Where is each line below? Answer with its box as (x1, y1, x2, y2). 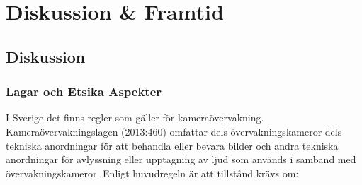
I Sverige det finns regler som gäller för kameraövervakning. (6, 110, 264, 125)
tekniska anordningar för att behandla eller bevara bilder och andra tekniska (6, 138, 339, 153)
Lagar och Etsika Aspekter (6, 83, 162, 100)
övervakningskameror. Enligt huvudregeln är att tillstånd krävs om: (6, 165, 299, 180)
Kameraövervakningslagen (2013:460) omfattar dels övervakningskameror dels (6, 124, 342, 138)
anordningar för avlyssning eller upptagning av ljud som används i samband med (6, 152, 356, 167)
